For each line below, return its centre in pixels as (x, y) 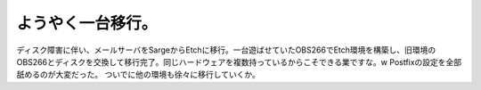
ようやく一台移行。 (87, 23)
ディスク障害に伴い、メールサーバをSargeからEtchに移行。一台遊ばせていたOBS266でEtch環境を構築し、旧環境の (226, 50)
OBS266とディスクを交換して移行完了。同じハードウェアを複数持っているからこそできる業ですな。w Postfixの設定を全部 (239, 61)
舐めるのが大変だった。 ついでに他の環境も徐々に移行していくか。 (138, 75)
